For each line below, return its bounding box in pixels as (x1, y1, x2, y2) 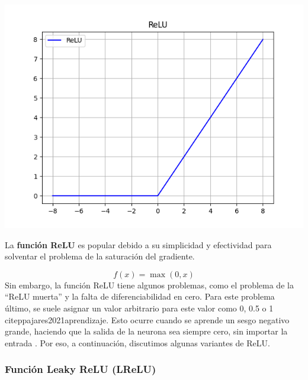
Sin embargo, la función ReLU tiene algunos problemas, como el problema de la (5, 278, 294, 291)
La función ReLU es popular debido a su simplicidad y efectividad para (5, 238, 272, 251)
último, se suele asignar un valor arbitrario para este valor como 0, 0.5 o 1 (5, 301, 274, 314)
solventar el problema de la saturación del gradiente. (5, 250, 195, 262)
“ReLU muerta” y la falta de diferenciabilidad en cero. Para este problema (5, 290, 275, 303)
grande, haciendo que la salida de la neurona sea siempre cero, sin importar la (5, 325, 288, 337)
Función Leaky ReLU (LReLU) (5, 362, 156, 376)
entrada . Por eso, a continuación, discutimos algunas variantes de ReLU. (5, 336, 270, 349)
